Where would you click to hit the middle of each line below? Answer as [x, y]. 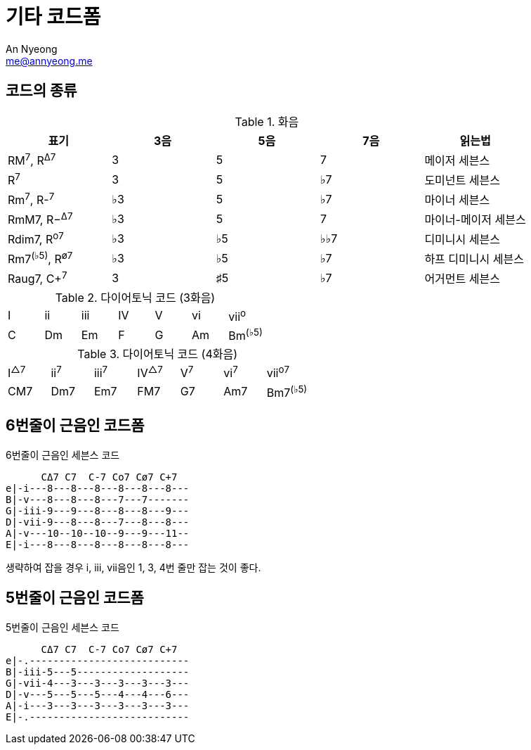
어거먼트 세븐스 [462, 278]
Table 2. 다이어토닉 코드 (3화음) [135, 297]
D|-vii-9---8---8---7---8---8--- [98, 522]
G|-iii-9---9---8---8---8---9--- [98, 510]
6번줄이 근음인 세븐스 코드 [63, 455]
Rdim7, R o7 [36, 238]
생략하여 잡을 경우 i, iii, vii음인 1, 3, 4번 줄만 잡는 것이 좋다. [133, 567]
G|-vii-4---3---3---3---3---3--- [98, 683]
